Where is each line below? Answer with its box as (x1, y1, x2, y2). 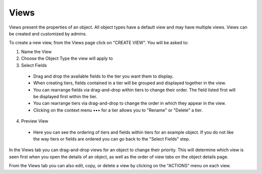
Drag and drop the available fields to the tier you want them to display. (33, 73, 174, 79)
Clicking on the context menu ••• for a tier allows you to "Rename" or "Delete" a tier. (33, 107, 203, 113)
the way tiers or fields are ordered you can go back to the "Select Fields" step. (33, 136, 190, 142)
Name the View (21, 48, 52, 54)
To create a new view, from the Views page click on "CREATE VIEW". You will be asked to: (9, 40, 189, 46)
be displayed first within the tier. (33, 94, 98, 99)
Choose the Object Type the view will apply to (21, 56, 113, 62)
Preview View (21, 118, 49, 124)
